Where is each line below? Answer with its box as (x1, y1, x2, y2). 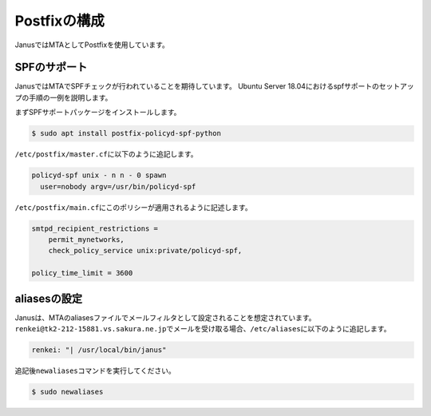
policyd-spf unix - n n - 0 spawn (31, 171, 167, 180)
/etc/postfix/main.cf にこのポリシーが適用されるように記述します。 (14, 202, 252, 212)
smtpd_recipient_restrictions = (31, 224, 159, 233)
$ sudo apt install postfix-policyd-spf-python (31, 129, 221, 138)
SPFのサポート (14, 61, 88, 74)
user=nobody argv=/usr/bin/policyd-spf (40, 182, 196, 191)
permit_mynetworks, (48, 235, 125, 244)
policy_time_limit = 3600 (31, 268, 133, 278)
